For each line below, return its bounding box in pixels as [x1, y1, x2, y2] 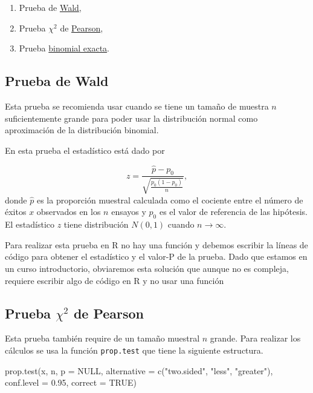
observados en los [36, 205, 101, 218]
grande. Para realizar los [210, 332, 301, 345]
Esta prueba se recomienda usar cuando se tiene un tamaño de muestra [5, 99, 269, 112]
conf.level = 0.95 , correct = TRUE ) [5, 376, 137, 389]
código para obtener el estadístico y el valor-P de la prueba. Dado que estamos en [5, 250, 308, 263]
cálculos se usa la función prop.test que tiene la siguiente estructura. [5, 343, 263, 356]
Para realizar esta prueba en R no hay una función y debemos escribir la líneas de [5, 238, 308, 251]
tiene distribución [63, 218, 129, 231]
